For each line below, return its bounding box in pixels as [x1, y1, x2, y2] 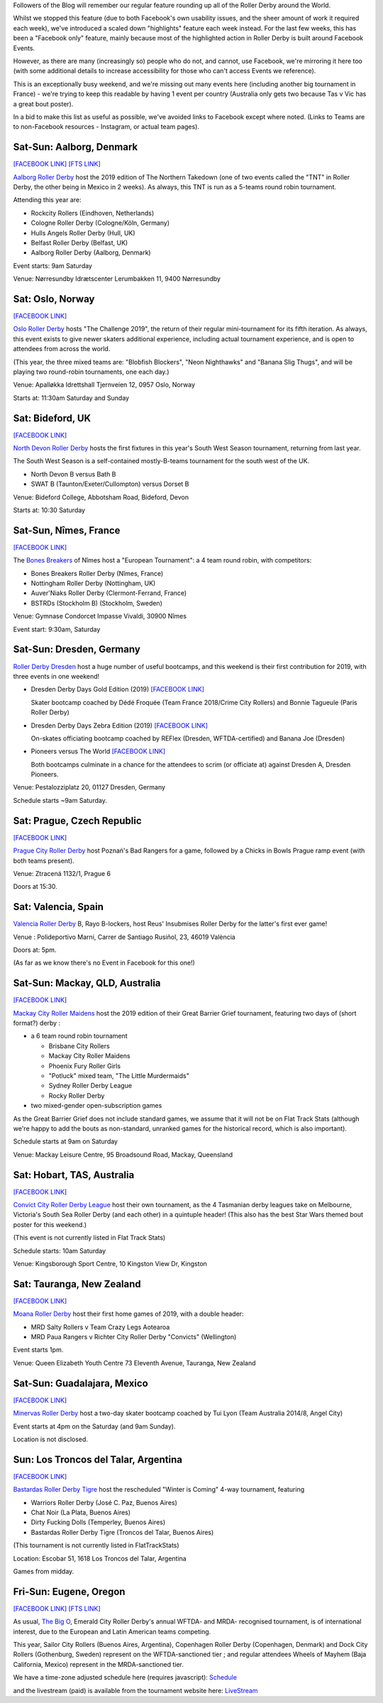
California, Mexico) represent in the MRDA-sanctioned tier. [13, 1660, 184, 1668]
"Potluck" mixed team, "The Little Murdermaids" [48, 1072, 189, 1080]
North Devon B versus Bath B [30, 470, 116, 478]
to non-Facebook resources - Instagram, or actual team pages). [13, 123, 200, 131]
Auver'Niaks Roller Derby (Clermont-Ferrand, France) [30, 589, 187, 597]
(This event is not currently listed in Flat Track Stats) [13, 1233, 166, 1242]
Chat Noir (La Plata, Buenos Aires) [30, 1508, 131, 1517]
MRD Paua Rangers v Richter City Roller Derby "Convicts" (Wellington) [30, 1333, 237, 1341]
